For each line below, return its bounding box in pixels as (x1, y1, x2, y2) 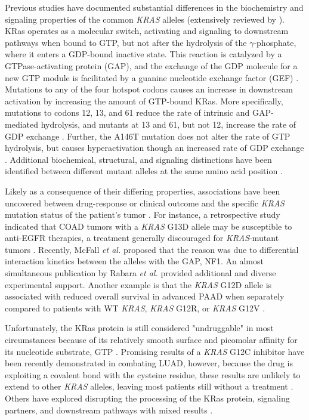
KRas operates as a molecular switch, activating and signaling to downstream (5, 24, 289, 37)
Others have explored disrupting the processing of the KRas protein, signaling (5, 392, 290, 404)
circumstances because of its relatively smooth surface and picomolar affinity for (5, 333, 298, 346)
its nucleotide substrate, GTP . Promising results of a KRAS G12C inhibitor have (5, 345, 305, 357)
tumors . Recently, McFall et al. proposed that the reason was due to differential (5, 243, 299, 255)
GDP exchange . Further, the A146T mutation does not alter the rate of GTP (5, 129, 291, 142)
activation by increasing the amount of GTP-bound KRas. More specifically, (5, 94, 283, 107)
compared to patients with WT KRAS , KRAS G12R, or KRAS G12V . (5, 301, 265, 314)
